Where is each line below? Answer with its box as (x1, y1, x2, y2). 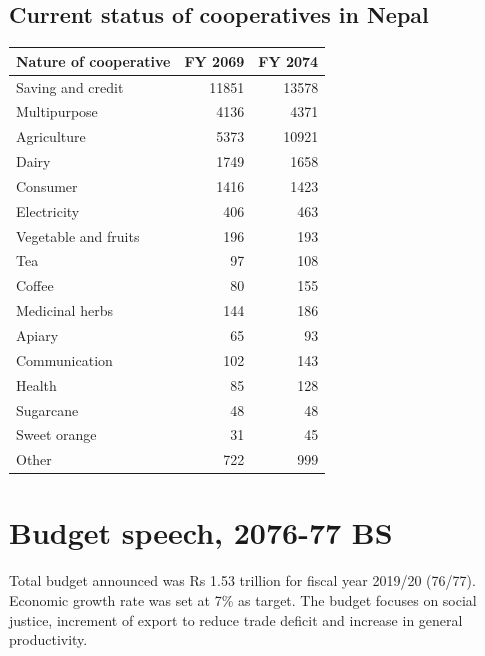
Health (16, 374, 57, 395)
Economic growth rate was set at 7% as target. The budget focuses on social (9, 590, 477, 611)
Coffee (16, 275, 54, 296)
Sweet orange (16, 424, 97, 445)
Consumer (16, 175, 78, 196)
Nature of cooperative (16, 50, 171, 71)
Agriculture (16, 126, 86, 147)
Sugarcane (16, 399, 79, 420)
